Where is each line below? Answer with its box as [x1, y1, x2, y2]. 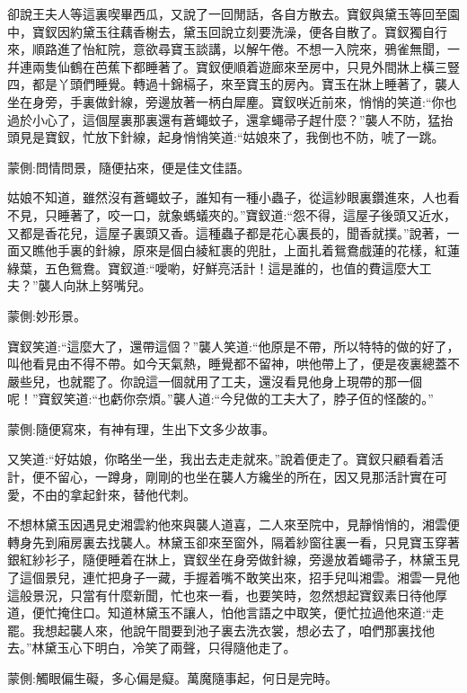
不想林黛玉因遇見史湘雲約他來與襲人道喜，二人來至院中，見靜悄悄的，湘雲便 [7, 515, 460, 534]
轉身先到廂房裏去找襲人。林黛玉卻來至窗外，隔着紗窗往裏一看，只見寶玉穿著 [7, 532, 460, 551]
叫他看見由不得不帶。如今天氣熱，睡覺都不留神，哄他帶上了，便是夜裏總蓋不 [7, 354, 460, 373]
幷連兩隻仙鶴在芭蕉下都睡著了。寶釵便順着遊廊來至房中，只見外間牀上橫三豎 [7, 57, 460, 76]
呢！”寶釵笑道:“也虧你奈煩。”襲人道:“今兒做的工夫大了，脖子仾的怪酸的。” [7, 389, 434, 408]
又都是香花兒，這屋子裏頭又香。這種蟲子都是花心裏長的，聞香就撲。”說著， [7, 223, 447, 242]
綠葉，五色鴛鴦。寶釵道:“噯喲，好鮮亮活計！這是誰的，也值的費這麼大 [7, 258, 419, 277]
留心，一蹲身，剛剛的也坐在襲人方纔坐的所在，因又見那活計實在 [57, 467, 435, 486]
